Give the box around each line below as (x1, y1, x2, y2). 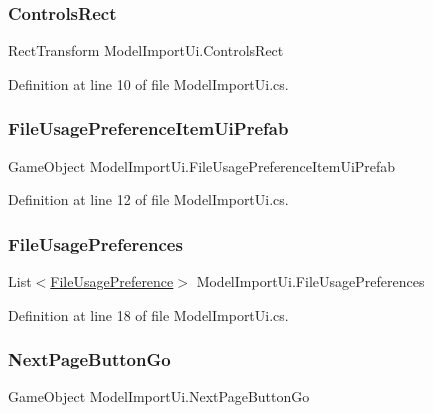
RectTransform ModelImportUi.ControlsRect (8, 40, 284, 61)
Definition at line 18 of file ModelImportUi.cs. (8, 304, 289, 325)
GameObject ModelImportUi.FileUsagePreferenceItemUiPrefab (8, 155, 396, 176)
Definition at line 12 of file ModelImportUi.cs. (8, 189, 289, 210)
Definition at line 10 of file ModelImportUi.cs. (8, 73, 289, 94)
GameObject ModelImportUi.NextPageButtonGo (8, 386, 310, 407)
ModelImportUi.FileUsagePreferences (196, 271, 425, 292)
